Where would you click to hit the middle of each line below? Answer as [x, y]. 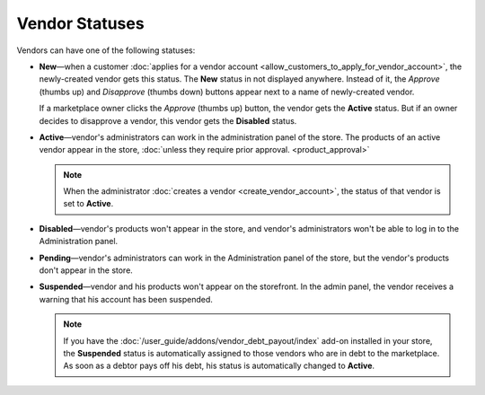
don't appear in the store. [86, 270]
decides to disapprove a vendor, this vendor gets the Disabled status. [168, 120]
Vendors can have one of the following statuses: [106, 50]
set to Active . [88, 204]
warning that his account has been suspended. [126, 299]
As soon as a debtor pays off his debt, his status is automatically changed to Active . [219, 366]
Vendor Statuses [80, 23]
